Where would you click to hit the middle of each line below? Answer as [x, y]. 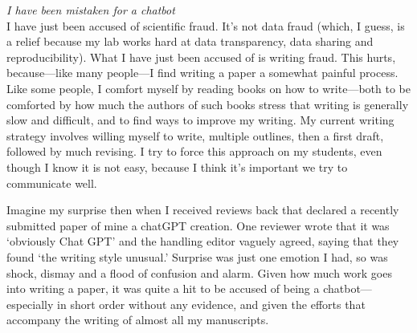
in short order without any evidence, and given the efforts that [211, 304]
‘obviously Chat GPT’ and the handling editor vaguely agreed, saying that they [203, 241]
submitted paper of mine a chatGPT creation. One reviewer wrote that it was [198, 225]
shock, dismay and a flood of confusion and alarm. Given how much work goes [199, 272]
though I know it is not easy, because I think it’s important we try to [177, 166]
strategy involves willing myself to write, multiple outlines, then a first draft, [195, 135]
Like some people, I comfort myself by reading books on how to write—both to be [208, 88]
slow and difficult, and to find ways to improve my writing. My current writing [200, 120]
